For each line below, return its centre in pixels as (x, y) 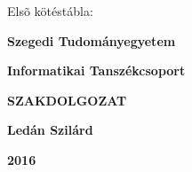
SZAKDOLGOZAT (67, 100)
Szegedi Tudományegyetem (92, 40)
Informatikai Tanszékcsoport (96, 70)
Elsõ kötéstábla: (50, 11)
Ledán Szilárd (50, 130)
